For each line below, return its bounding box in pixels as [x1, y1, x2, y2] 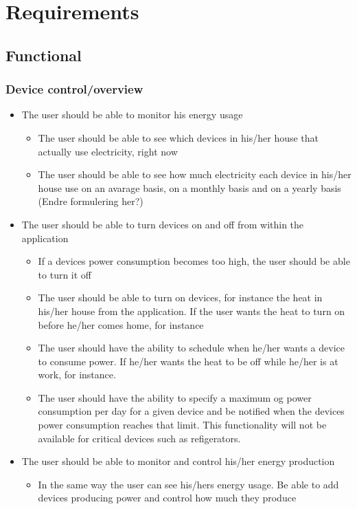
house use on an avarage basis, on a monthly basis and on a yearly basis [38, 180, 341, 195]
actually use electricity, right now [38, 144, 178, 158]
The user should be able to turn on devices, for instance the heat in [38, 290, 323, 305]
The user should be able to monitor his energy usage [21, 107, 243, 122]
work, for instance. [38, 367, 116, 382]
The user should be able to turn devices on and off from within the [21, 217, 304, 231]
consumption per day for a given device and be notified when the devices [38, 404, 345, 418]
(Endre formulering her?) [38, 194, 143, 208]
